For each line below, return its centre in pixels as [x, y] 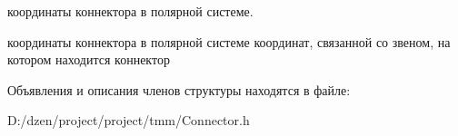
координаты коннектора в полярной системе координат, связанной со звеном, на [229, 41]
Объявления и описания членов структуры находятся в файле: [179, 89]
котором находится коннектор [89, 59]
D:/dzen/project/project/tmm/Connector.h [129, 120]
